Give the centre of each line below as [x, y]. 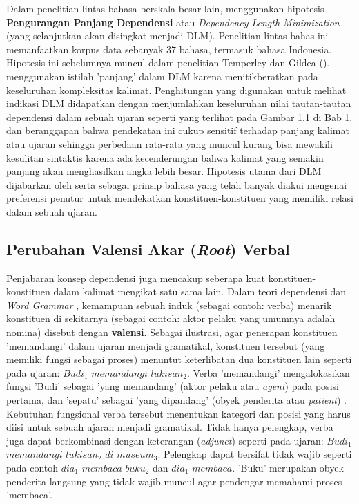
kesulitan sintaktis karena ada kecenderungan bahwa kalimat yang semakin [165, 157]
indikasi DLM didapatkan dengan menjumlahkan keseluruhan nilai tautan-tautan [179, 103]
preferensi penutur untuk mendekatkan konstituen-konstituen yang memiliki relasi [180, 198]
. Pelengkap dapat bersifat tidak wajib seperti [255, 454]
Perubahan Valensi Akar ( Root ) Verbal [148, 249]
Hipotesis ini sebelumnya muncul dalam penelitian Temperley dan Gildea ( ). [168, 63]
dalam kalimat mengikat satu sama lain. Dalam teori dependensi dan [200, 291]
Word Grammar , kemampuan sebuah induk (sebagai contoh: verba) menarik [169, 305]
